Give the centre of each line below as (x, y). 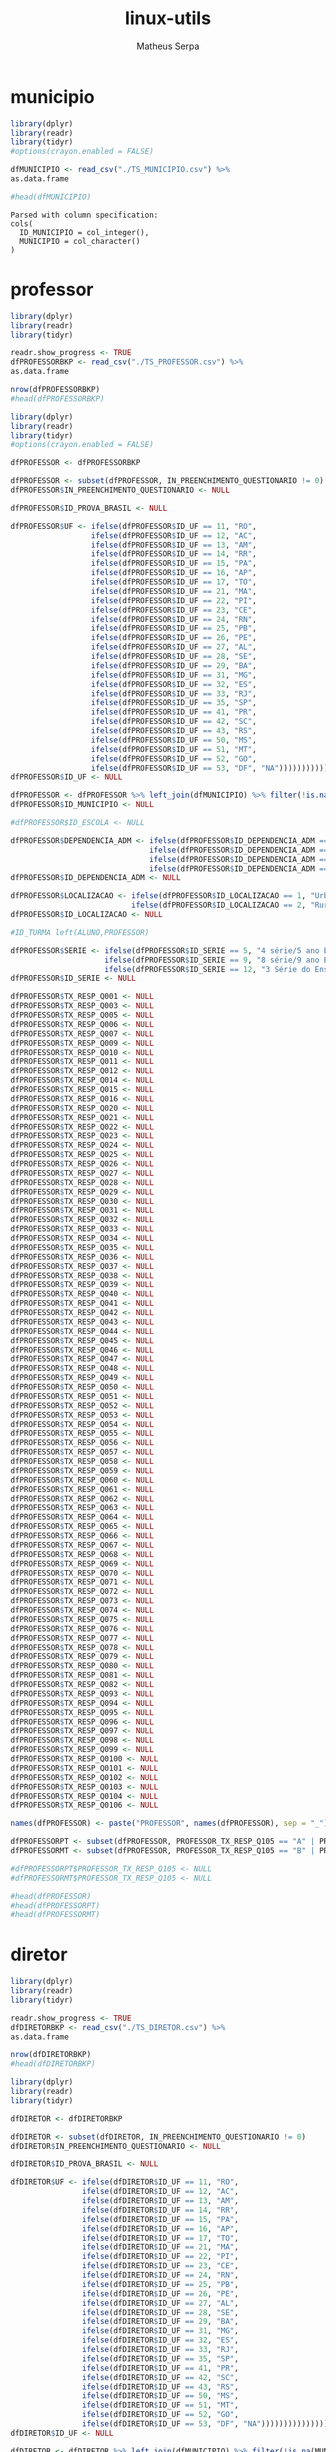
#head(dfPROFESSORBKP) (57, 398)
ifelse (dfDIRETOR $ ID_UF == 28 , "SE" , (160, 2312)
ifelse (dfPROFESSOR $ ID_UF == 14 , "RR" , (173, 554)
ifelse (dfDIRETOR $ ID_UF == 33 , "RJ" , (160, 2350)
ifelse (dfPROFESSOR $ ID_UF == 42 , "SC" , (173, 722)
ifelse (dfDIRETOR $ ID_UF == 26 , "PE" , (160, 2293)
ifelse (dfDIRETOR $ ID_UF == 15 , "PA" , (160, 2219)
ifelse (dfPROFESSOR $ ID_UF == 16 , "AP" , (173, 573)
